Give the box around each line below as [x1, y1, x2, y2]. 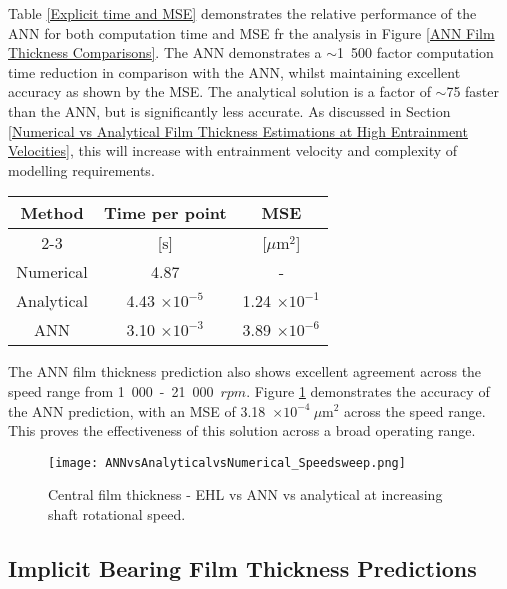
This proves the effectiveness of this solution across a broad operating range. [8, 420, 476, 441]
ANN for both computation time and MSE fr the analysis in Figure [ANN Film [8, 22, 495, 43]
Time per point [104, 201, 227, 225]
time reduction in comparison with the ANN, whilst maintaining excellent [8, 61, 461, 82]
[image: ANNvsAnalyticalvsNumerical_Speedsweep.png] [48, 455, 406, 470]
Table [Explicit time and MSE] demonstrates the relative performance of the [8, 3, 477, 23]
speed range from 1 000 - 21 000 [8, 380, 214, 401]
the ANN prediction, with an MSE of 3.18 [8, 400, 266, 421]
